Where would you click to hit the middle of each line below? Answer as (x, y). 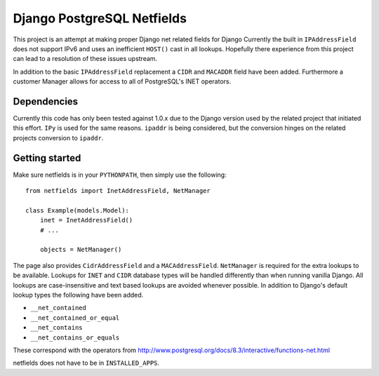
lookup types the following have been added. (78, 295)
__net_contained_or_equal (75, 318)
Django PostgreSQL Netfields (100, 18)
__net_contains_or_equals (75, 337)
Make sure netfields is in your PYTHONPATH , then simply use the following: (120, 175)
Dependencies (46, 101)
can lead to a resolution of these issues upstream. (85, 59)
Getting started (47, 158)
